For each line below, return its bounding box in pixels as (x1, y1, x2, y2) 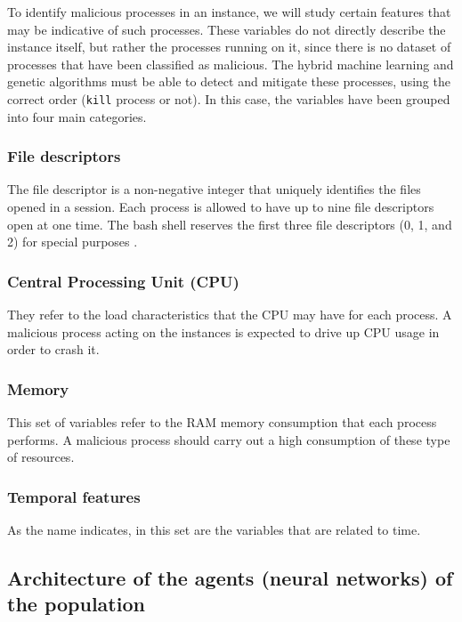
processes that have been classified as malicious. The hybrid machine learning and (7, 54, 454, 73)
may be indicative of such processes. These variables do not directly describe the (7, 20, 446, 38)
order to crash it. (7, 340, 100, 359)
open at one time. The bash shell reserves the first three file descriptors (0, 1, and (7, 214, 452, 233)
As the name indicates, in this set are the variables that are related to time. (7, 521, 421, 539)
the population (7, 590, 145, 618)
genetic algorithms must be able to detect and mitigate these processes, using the (7, 72, 450, 91)
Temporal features (7, 485, 141, 507)
